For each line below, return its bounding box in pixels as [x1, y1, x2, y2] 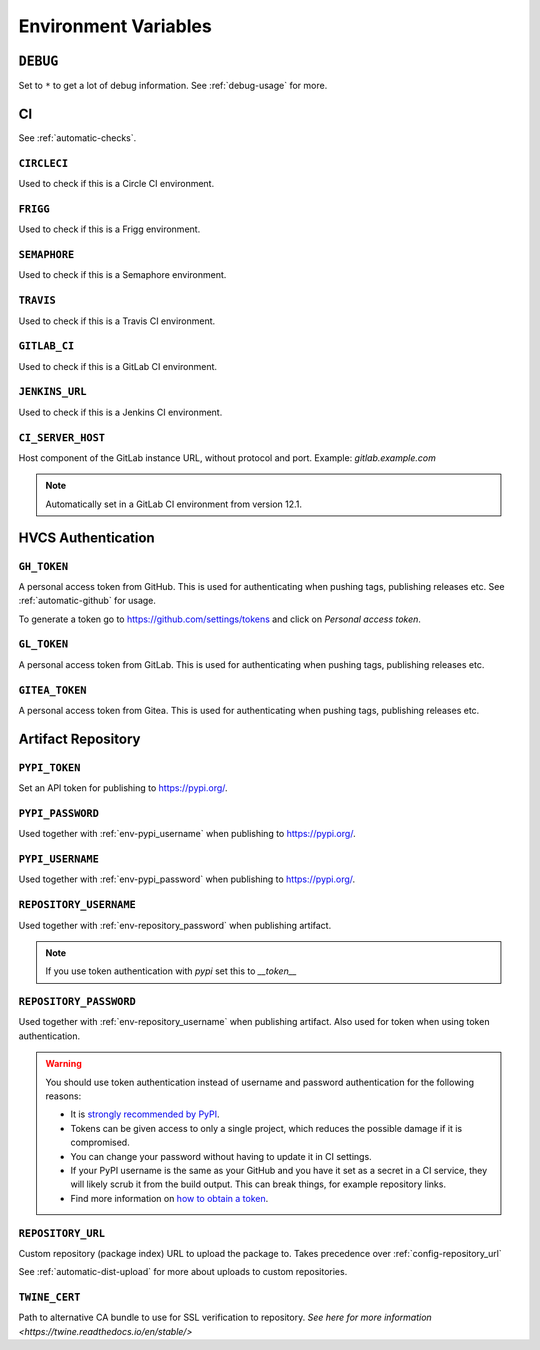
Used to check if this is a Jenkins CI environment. [18, 406, 223, 418]
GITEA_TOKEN [18, 683, 87, 697]
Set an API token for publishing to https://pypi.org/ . [18, 782, 229, 794]
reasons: [45, 1090, 82, 1102]
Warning [45, 1058, 82, 1070]
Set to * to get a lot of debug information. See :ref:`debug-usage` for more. [18, 80, 328, 92]
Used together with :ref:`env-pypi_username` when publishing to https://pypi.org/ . [18, 828, 356, 840]
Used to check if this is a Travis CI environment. [18, 315, 216, 327]
